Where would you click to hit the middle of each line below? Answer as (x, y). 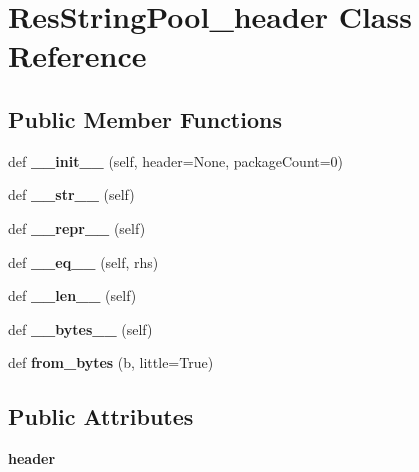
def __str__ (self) (71, 194)
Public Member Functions (145, 118)
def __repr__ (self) (77, 227)
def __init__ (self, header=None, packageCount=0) (176, 160)
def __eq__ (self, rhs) (83, 261)
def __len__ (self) (72, 295)
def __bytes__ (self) (80, 328)
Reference (77, 55)
